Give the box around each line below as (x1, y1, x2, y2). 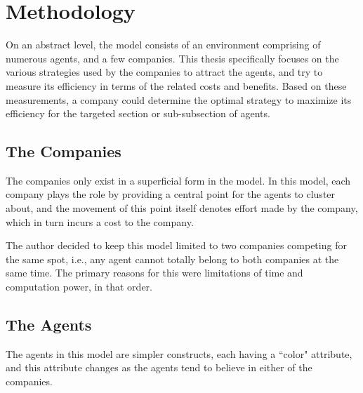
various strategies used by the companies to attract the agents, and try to (6, 65, 323, 79)
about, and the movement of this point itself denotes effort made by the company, (6, 201, 358, 215)
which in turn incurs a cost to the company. (6, 214, 194, 229)
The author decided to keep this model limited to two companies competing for (6, 238, 347, 253)
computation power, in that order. (6, 279, 152, 294)
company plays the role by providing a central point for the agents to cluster (6, 187, 336, 201)
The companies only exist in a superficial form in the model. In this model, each (6, 173, 351, 187)
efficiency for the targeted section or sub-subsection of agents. (6, 106, 270, 121)
